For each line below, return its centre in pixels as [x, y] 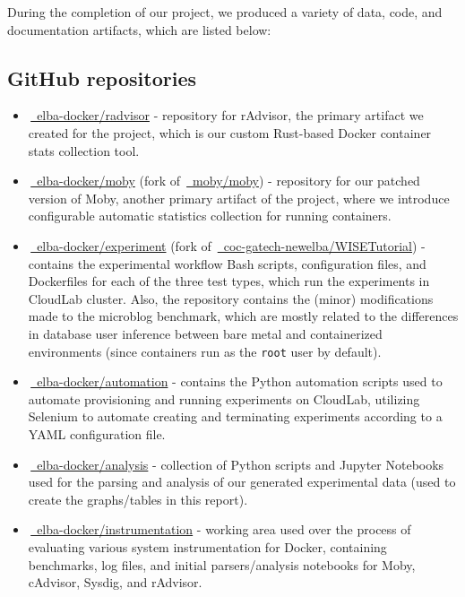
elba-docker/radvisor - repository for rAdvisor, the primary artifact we [230, 115]
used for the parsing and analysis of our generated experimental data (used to [242, 482]
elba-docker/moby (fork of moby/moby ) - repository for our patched [228, 181]
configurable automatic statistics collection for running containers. [210, 216]
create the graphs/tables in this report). [138, 499]
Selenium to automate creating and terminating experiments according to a [235, 416]
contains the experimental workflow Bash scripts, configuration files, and [227, 263]
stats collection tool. [84, 150]
